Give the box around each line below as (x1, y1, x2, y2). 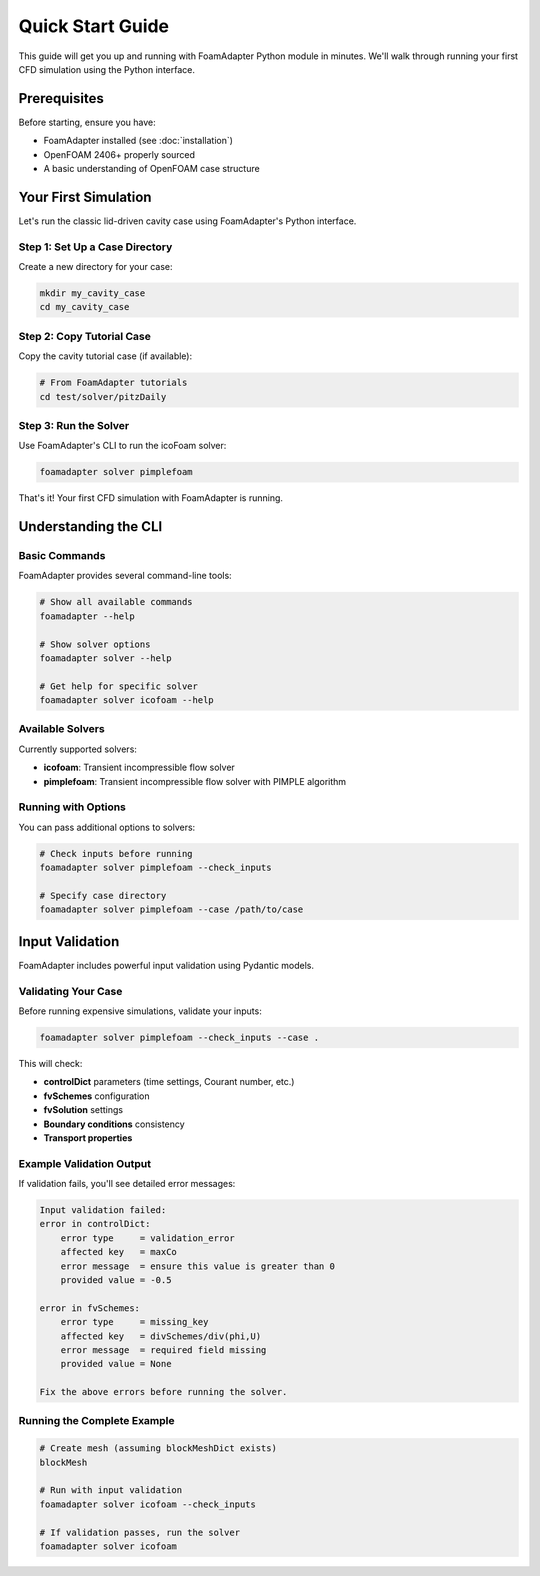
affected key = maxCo (60, 1246, 177, 1258)
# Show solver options (39, 638, 151, 650)
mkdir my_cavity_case (39, 288, 146, 299)
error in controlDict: (39, 1218, 151, 1230)
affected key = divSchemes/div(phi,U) (60, 1330, 262, 1342)
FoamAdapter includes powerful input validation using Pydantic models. (18, 959, 315, 971)
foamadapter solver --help (39, 652, 172, 664)
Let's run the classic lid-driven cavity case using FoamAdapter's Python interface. (18, 215, 357, 227)
